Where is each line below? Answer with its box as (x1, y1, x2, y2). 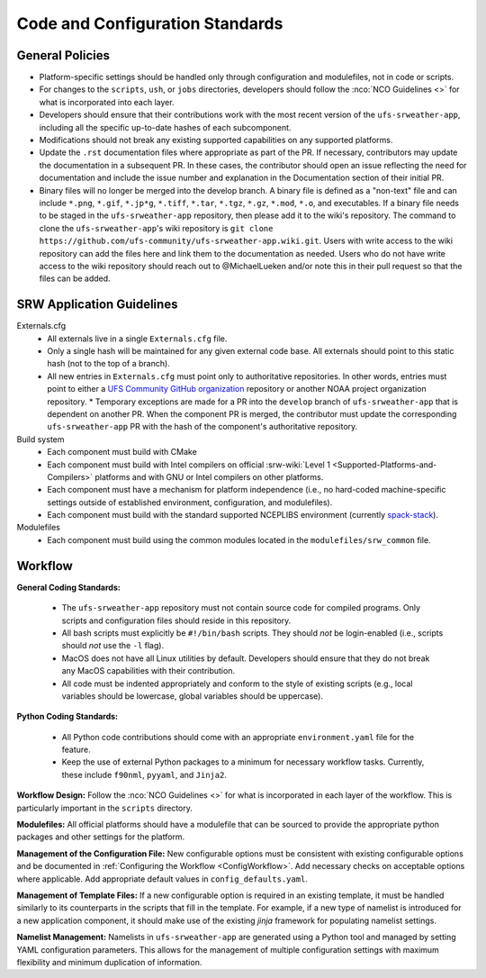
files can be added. (39, 273, 112, 284)
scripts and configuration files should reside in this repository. (61, 615, 292, 626)
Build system (16, 433, 65, 445)
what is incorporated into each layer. (39, 96, 175, 107)
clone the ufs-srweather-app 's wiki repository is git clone (39, 222, 274, 233)
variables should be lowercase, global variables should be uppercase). (61, 690, 324, 702)
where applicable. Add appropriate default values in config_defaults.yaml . (16, 874, 308, 884)
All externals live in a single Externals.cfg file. (47, 333, 228, 344)
